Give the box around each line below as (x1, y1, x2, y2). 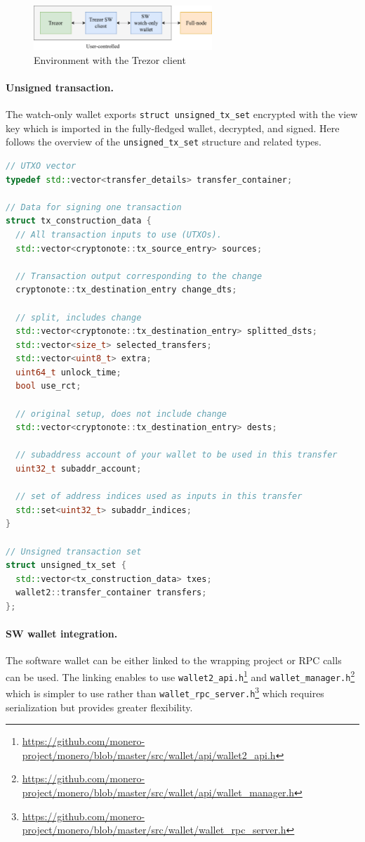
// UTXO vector (6, 160, 77, 171)
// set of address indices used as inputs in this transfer (15, 491, 303, 502)
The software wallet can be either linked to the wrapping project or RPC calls (6, 653, 342, 668)
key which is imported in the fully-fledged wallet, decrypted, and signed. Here (6, 120, 340, 135)
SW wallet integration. (6, 626, 118, 641)
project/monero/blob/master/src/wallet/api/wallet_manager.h (22, 784, 295, 799)
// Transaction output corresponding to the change (15, 271, 263, 281)
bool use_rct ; (15, 381, 81, 391)
